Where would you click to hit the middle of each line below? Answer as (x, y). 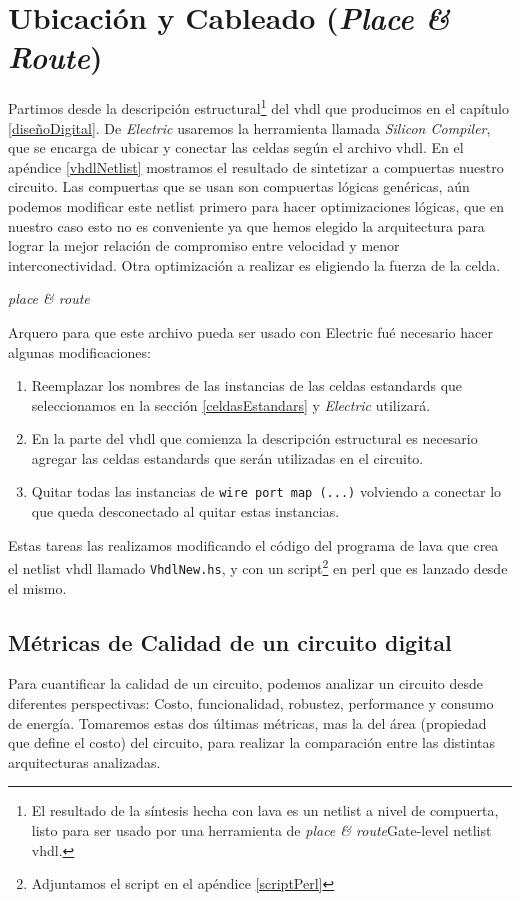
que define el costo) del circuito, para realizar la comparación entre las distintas (252, 742)
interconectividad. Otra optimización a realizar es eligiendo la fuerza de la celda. (254, 264)
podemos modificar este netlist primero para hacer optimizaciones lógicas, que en (256, 205)
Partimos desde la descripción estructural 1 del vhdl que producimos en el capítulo (258, 106)
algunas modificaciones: (79, 351)
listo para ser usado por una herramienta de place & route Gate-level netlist (261, 829)
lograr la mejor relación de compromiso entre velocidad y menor (204, 245)
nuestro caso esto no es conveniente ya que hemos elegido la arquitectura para (246, 225)
